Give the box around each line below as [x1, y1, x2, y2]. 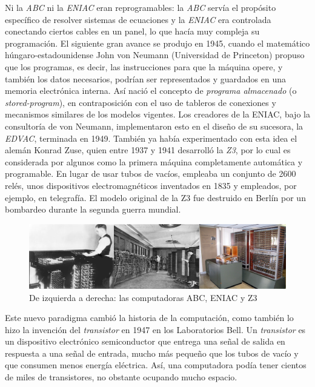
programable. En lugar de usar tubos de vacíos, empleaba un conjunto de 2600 [5, 167, 296, 180]
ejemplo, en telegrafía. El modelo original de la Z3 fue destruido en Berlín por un [5, 191, 306, 203]
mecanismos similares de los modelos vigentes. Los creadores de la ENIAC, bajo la [5, 108, 310, 121]
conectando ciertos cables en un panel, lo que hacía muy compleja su [5, 25, 260, 38]
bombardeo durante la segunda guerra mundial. [5, 203, 181, 216]
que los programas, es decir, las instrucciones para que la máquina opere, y [5, 60, 283, 73]
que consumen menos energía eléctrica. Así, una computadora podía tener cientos [5, 359, 307, 371]
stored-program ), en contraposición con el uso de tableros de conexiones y [5, 96, 276, 108]
